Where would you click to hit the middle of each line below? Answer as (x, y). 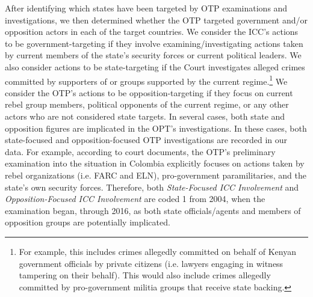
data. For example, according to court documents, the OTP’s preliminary (140, 151)
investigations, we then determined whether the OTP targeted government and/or (156, 20)
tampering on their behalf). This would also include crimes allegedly (145, 275)
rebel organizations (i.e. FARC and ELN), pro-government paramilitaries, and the (156, 175)
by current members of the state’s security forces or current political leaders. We (153, 55)
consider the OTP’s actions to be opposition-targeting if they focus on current (149, 92)
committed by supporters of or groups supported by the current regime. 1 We (146, 80)
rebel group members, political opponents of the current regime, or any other (147, 104)
